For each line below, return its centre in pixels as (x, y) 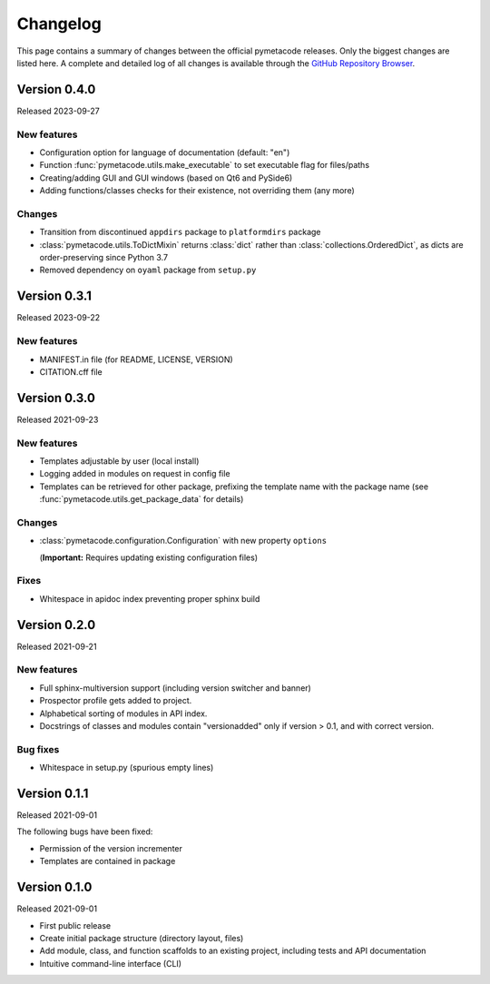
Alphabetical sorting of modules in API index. (123, 713)
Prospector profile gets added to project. (116, 701)
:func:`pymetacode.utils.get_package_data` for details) (142, 499)
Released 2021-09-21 (57, 646)
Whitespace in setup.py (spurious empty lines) (127, 768)
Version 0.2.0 (56, 625)
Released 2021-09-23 (58, 419)
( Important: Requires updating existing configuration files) (149, 557)
